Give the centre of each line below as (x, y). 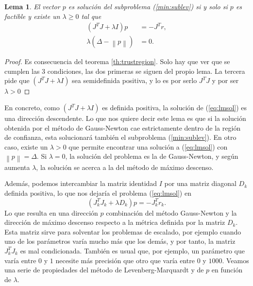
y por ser (225, 80)
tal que (91, 16)
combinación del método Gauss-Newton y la (171, 212)
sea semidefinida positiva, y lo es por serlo (135, 80)
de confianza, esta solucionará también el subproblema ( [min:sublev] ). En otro (120, 137)
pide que (17, 80)
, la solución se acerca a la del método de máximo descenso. (125, 167)
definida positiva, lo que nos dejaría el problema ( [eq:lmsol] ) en (98, 193)
